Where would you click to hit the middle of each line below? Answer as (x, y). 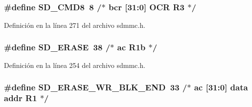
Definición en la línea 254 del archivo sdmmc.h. (75, 65)
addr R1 (21, 98)
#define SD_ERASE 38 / (57, 47)
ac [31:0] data (221, 87)
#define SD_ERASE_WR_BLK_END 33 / (96, 87)
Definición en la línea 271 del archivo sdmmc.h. (75, 25)
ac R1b (131, 47)
